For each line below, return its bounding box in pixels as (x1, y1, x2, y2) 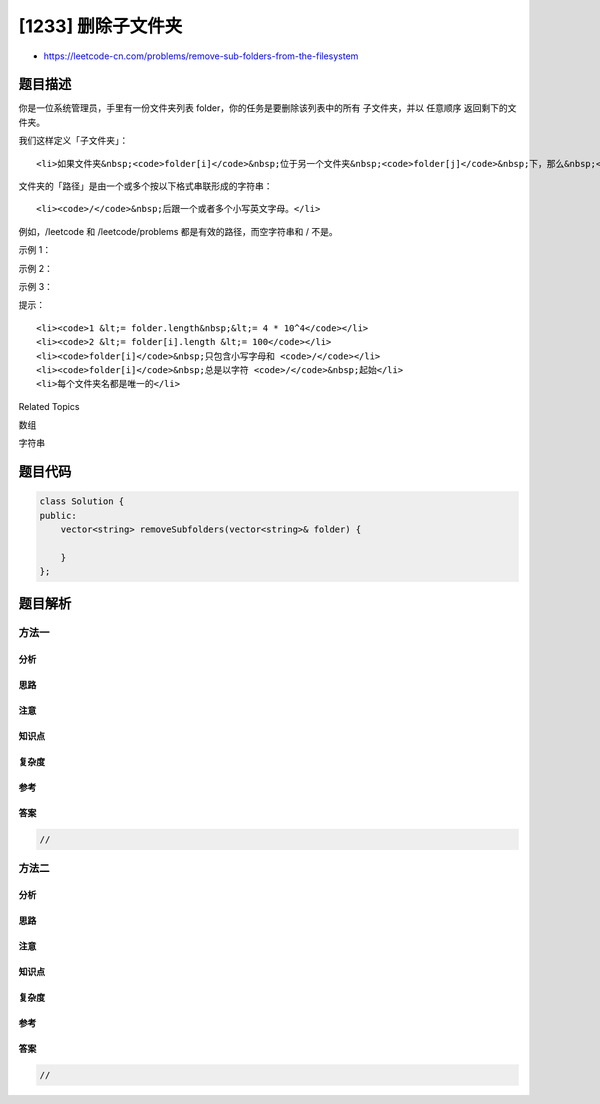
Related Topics (18, 400, 80, 412)
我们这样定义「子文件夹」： (18, 135, 129, 147)
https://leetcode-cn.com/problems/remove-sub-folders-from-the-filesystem (43, 50, 359, 62)
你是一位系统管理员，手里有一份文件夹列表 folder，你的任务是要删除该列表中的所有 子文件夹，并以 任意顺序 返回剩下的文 (18, 102, 517, 114)
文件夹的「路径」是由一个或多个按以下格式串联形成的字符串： (18, 180, 273, 192)
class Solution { (39, 496, 125, 507)
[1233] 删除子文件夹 (18, 15, 183, 37)
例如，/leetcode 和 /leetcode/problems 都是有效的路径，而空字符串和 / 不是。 (18, 225, 339, 237)
